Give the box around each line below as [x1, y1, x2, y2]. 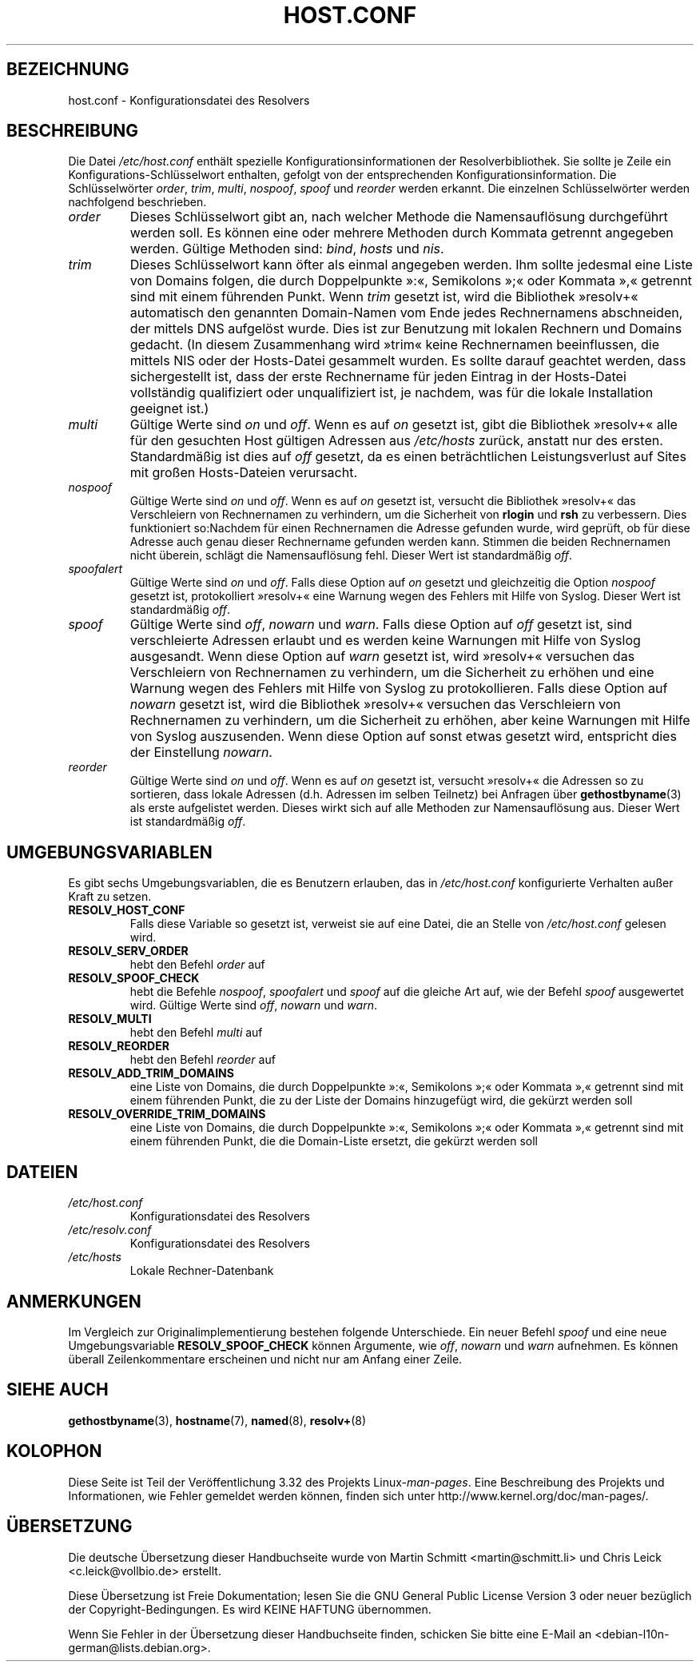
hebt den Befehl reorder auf [129, 1053, 276, 1067]
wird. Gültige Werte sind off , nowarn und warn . [129, 998, 377, 1013]
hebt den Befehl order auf [129, 957, 265, 972]
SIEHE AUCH [6, 1379, 109, 1400]
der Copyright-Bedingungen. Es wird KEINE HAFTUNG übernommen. [68, 1602, 432, 1616]
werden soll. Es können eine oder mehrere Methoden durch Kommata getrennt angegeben [129, 225, 674, 241]
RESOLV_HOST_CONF [68, 903, 185, 918]
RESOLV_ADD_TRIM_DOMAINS [68, 1066, 234, 1081]
